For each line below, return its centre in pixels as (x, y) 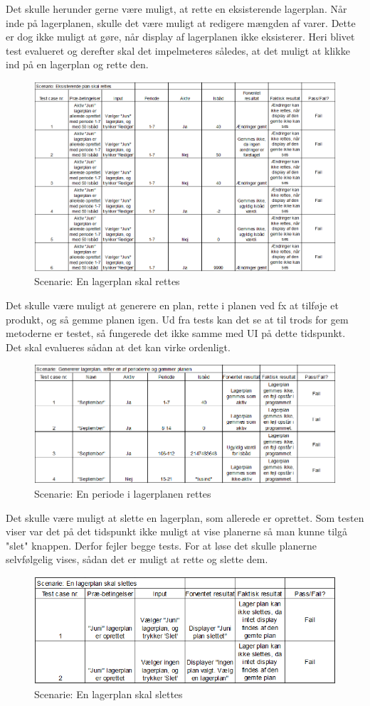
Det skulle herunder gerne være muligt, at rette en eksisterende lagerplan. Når (176, 9)
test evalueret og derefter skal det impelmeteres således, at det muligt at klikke (178, 50)
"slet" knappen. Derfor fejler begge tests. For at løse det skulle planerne (161, 545)
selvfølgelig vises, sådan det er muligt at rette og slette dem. (137, 559)
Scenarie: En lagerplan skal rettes (107, 281)
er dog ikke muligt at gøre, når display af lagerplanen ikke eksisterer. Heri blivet (180, 37)
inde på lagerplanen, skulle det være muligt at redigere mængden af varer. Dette (181, 22)
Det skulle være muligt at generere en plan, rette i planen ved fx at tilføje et (172, 305)
